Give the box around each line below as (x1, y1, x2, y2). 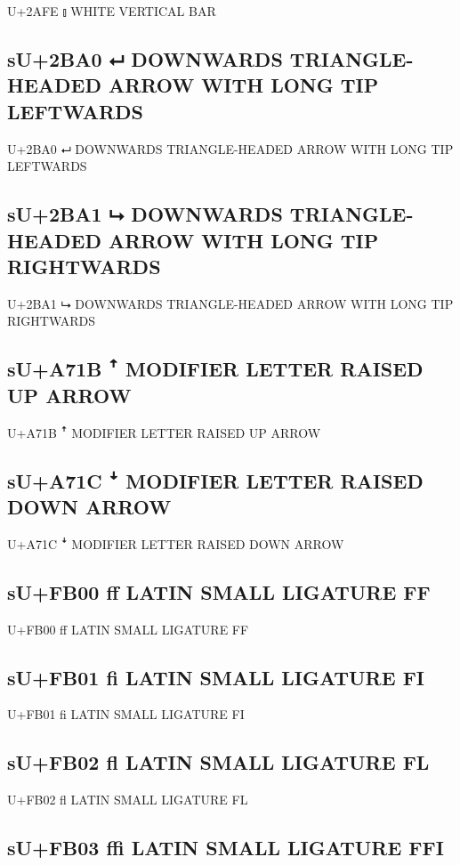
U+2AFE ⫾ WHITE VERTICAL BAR (7, 2, 216, 20)
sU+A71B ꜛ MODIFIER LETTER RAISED (7, 355, 424, 383)
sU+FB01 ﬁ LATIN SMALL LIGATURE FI (7, 663, 424, 691)
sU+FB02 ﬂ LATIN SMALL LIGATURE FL (7, 748, 430, 776)
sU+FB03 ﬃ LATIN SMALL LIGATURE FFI (7, 834, 444, 861)
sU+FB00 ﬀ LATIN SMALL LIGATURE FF (7, 578, 431, 605)
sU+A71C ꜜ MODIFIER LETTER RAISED (7, 466, 424, 494)
